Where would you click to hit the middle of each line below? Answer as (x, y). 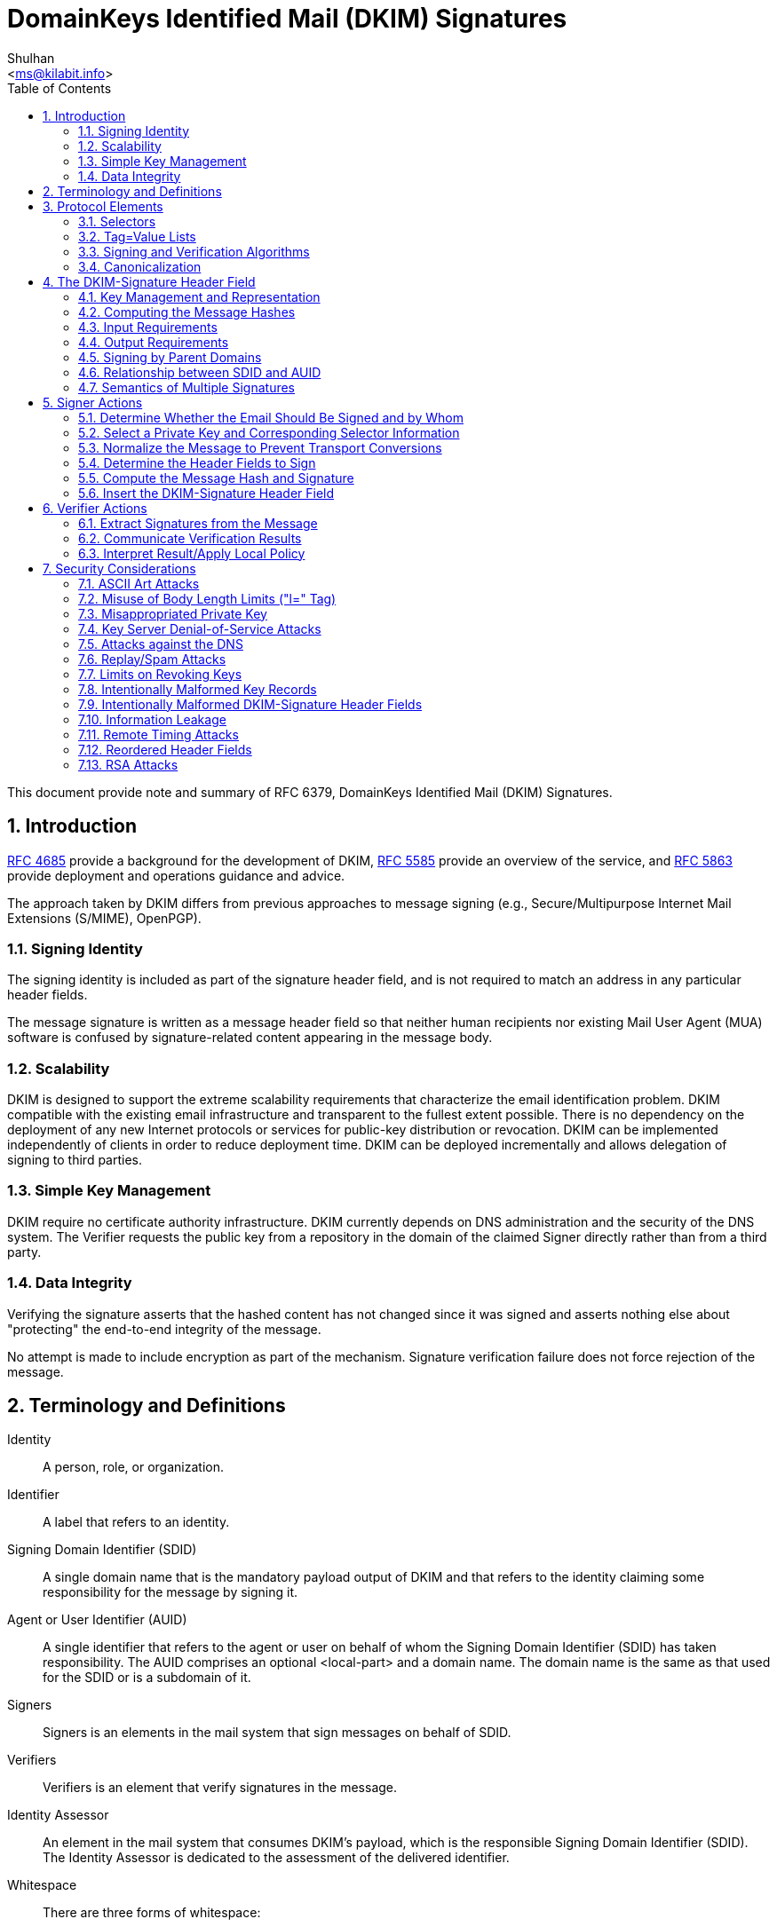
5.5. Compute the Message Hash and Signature (216, 478)
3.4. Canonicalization (140, 266)
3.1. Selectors (117, 221)
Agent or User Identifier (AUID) (97, 1620)
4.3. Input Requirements (148, 327)
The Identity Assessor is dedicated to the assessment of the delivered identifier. (276, 1858)
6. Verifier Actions (95, 508)
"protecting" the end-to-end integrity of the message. (164, 1329)
